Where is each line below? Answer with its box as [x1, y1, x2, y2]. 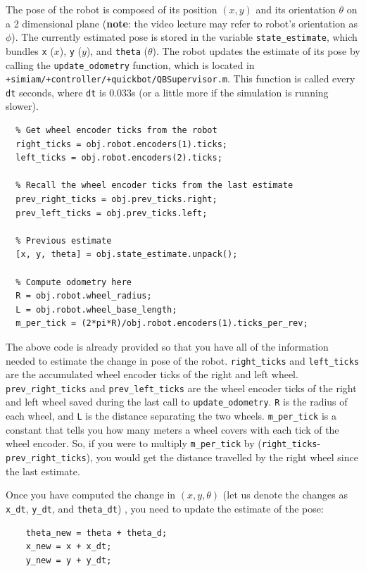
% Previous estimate [15, 235, 112, 246]
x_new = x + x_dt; [25, 541, 112, 552]
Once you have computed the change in [6, 487, 176, 502]
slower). [6, 99, 39, 113]
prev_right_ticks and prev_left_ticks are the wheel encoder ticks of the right [6, 380, 357, 395]
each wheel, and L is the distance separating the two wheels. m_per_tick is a [6, 408, 336, 423]
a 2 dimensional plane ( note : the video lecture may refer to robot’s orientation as [6, 15, 358, 30]
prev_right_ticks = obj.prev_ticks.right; [15, 194, 217, 205]
